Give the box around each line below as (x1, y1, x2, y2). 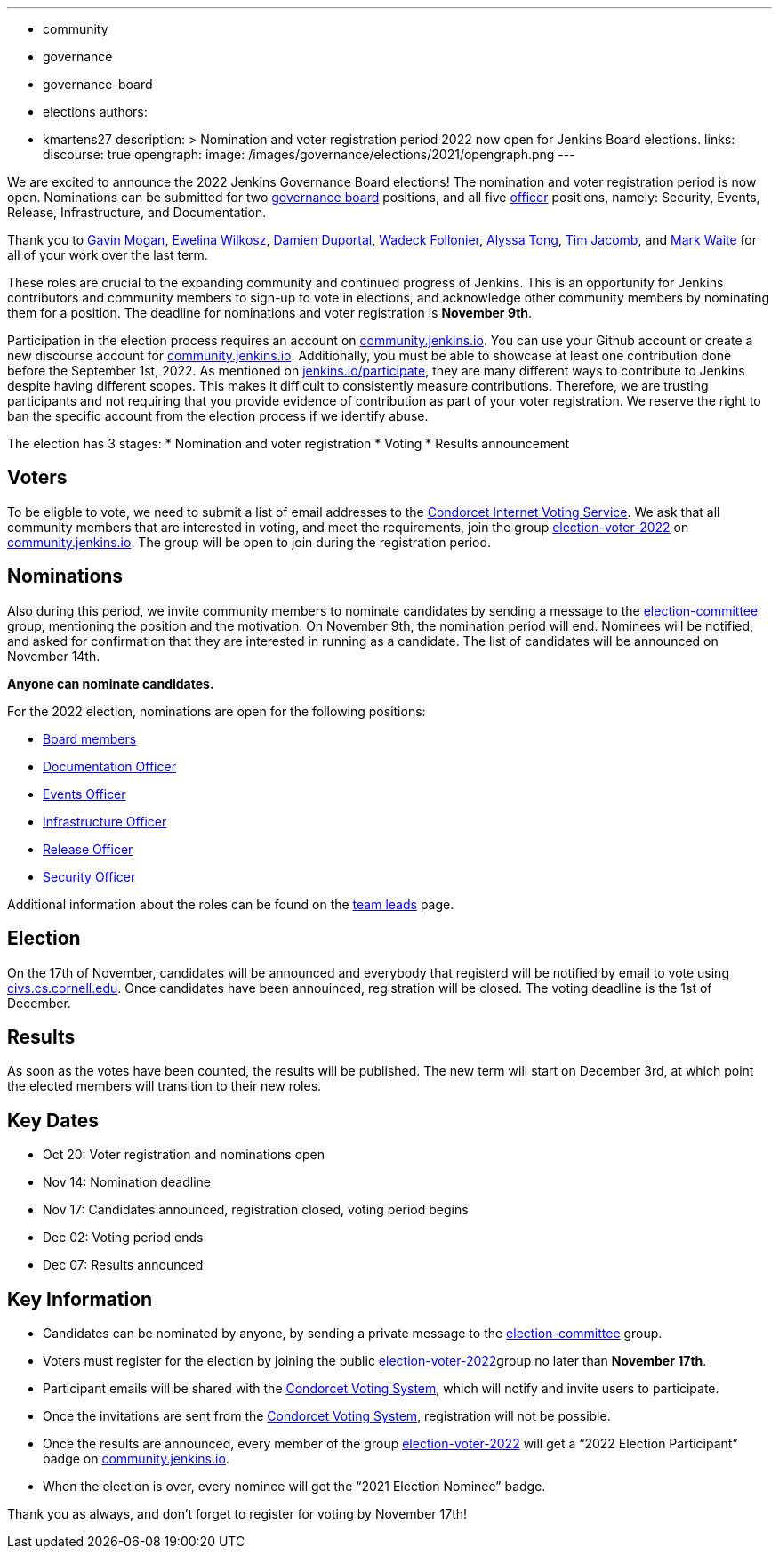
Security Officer (43, 868, 136, 884)
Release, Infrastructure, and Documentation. (7, 205, 267, 220)
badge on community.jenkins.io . (43, 1451, 229, 1467)
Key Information (7, 1287, 153, 1310)
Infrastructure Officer (43, 813, 167, 829)
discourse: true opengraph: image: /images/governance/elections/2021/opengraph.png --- (43, 147, 575, 162)
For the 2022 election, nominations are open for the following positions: (7, 703, 426, 719)
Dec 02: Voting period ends (43, 1229, 204, 1246)
